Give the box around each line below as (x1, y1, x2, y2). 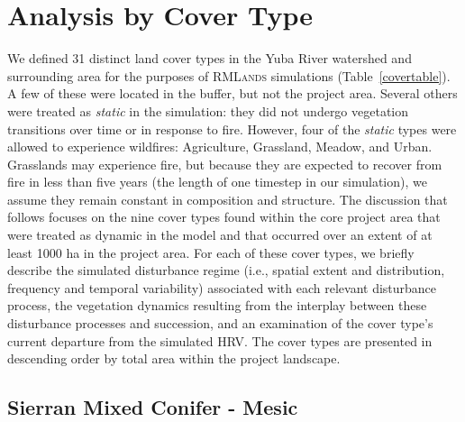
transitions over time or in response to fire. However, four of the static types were (7, 119, 457, 138)
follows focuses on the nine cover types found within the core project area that (7, 207, 441, 226)
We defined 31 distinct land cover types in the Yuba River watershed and (7, 49, 412, 68)
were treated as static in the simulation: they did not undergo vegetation (7, 101, 409, 120)
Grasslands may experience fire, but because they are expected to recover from (7, 154, 442, 173)
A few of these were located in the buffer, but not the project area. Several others (7, 84, 458, 103)
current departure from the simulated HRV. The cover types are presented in (7, 331, 433, 350)
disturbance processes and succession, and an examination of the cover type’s (7, 314, 433, 333)
